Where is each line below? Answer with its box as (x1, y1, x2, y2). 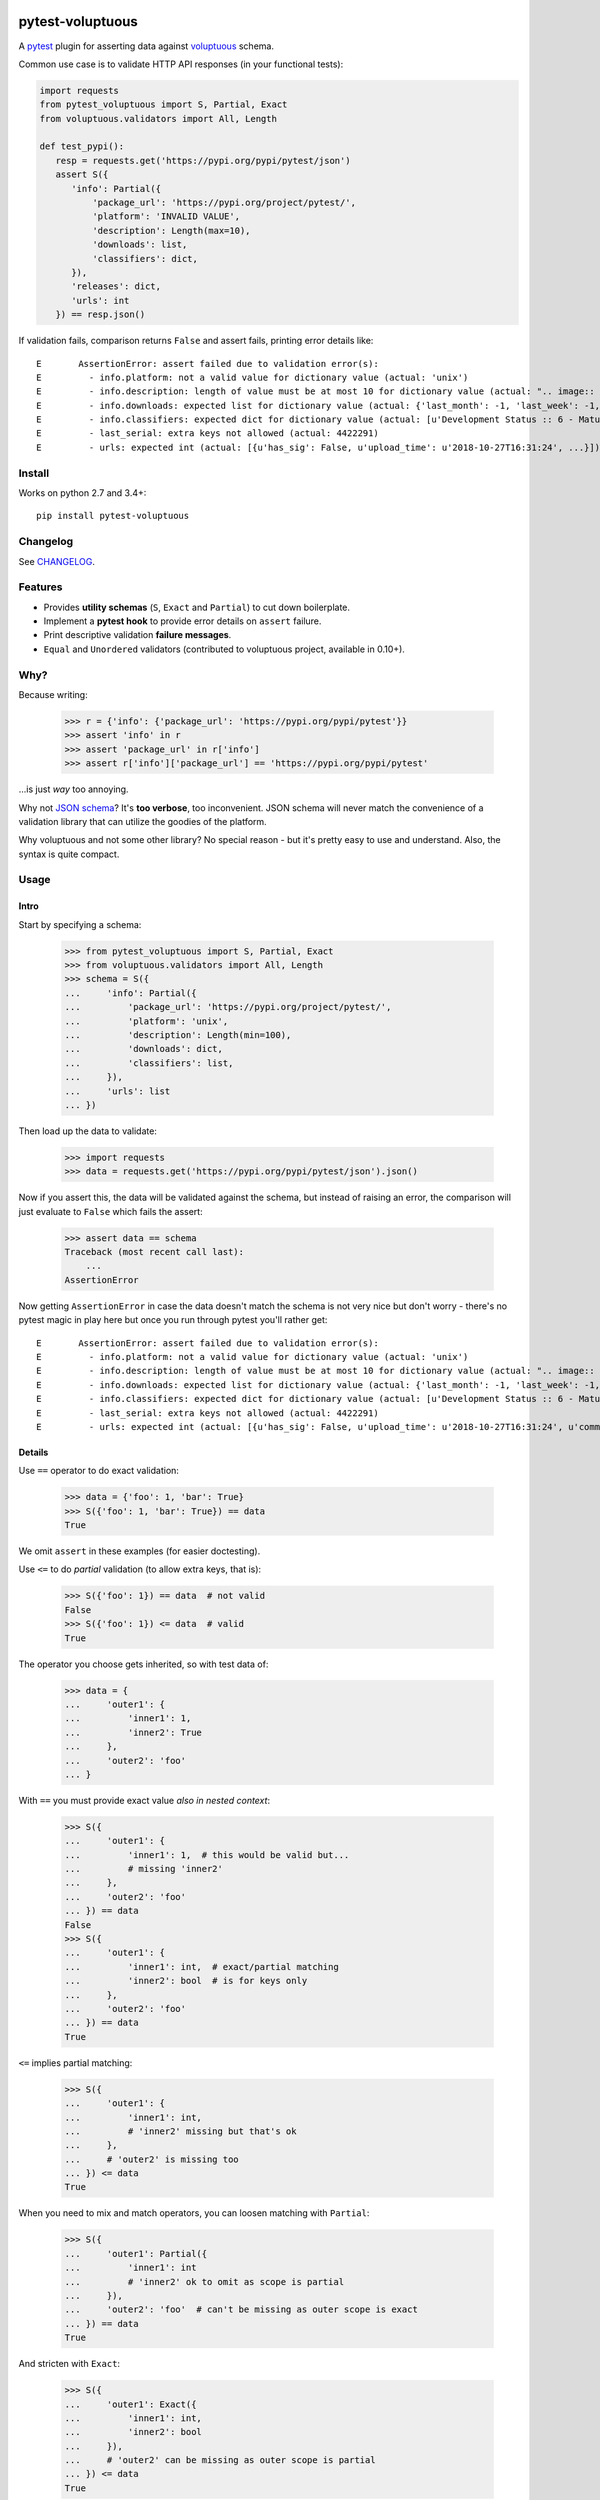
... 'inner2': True (64, 1726, 202, 1738)
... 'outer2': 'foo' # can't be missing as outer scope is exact (64, 2304, 419, 2315)
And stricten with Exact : (18, 2358, 120, 2370)
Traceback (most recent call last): (64, 1246, 245, 1258)
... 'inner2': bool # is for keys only (64, 1975, 308, 1987)
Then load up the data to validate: (18, 1125, 157, 1137)
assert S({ (55, 169, 109, 180)
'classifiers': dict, (91, 253, 199, 264)
